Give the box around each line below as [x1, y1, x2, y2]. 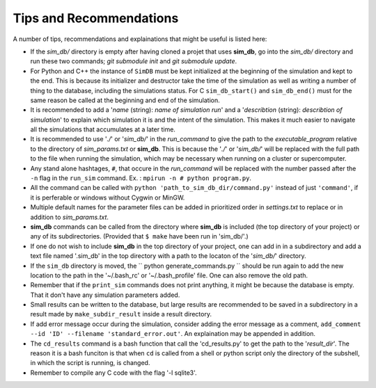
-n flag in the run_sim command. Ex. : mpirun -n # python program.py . [30, 174, 252, 182]
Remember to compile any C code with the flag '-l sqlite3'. [30, 369, 198, 377]
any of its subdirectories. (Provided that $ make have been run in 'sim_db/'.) [30, 232, 249, 241]
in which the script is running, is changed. [30, 359, 150, 367]
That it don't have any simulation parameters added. [30, 291, 180, 299]
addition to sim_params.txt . [30, 213, 109, 221]
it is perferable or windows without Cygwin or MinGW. [30, 193, 185, 202]
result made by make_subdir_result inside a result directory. [30, 310, 212, 318]
